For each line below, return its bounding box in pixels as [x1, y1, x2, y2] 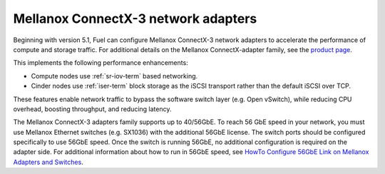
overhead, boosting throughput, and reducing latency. [13, 104, 172, 113]
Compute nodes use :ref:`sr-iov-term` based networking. [31, 71, 198, 80]
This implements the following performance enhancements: [13, 58, 188, 67]
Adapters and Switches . [13, 158, 83, 166]
